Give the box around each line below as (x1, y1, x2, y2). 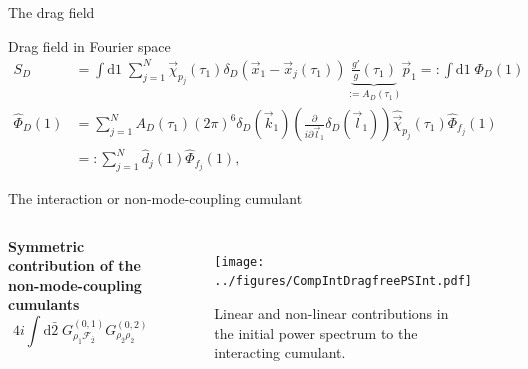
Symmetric (8, 235, 85, 256)
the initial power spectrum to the (214, 322, 418, 343)
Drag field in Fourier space (8, 35, 171, 56)
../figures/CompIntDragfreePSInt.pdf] (214, 274, 472, 289)
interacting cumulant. (214, 342, 346, 363)
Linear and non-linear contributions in (214, 302, 449, 323)
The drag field (8, 2, 95, 22)
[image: (214, 254, 265, 269)
